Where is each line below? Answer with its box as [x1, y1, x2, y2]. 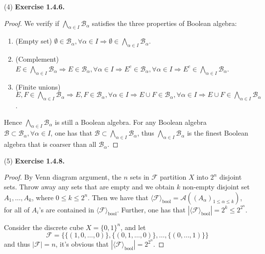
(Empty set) [15, 36, 52, 46]
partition [160, 172, 187, 182]
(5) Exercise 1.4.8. [4, 155, 65, 165]
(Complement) [15, 54, 59, 64]
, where [31, 192, 54, 202]
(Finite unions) [15, 81, 61, 92]
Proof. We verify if [4, 18, 59, 28]
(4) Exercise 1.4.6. [4, 1, 65, 11]
